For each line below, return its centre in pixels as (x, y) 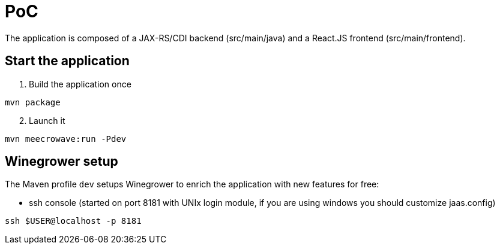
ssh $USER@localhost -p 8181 (73, 221)
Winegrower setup (62, 162)
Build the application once (80, 84)
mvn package (33, 102)
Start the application (67, 61)
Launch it (47, 120)
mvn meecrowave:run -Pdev (66, 139)
